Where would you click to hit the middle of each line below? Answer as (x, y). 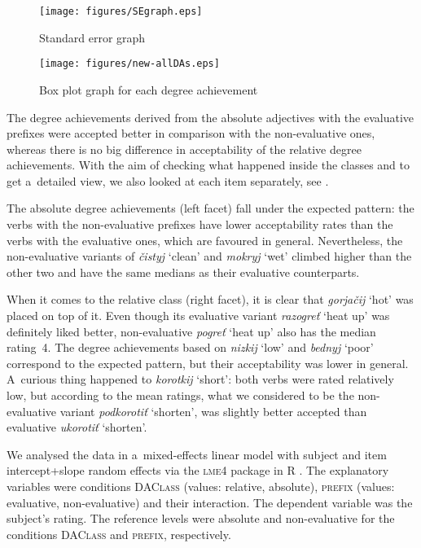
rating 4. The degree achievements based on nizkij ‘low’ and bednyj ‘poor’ (190, 347)
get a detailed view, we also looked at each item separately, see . (168, 180)
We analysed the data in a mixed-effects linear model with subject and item (197, 454)
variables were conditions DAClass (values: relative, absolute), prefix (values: (201, 486)
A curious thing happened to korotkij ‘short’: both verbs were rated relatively (200, 379)
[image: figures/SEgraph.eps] (121, 11)
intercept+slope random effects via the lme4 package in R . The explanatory (198, 470)
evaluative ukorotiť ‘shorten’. (77, 427)
